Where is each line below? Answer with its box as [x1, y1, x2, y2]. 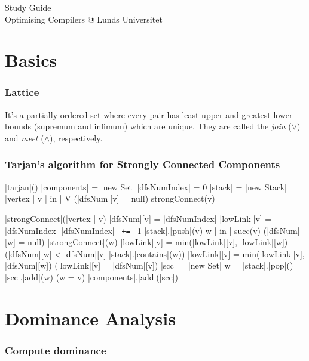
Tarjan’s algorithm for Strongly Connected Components [5, 157, 280, 172]
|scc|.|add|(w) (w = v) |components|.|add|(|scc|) [5, 271, 178, 283]
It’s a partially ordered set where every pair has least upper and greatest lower [5, 108, 293, 121]
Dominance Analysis [5, 306, 176, 330]
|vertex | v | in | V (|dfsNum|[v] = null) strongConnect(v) [5, 192, 215, 205]
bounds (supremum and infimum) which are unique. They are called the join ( [5, 120, 292, 132]
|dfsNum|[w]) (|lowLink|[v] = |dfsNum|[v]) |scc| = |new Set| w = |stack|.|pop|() [5, 259, 293, 271]
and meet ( [5, 131, 44, 144]
